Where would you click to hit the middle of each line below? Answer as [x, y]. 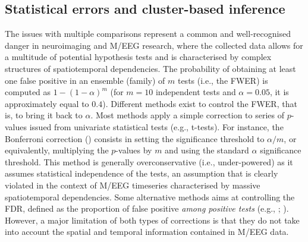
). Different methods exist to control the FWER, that [200, 103]
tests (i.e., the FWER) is [223, 80]
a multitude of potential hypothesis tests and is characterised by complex [138, 57]
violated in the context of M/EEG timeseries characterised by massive [133, 185]
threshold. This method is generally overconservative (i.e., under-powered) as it [149, 161]
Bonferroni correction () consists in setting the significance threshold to [135, 138]
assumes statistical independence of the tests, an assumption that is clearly [142, 173]
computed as [28, 92]
